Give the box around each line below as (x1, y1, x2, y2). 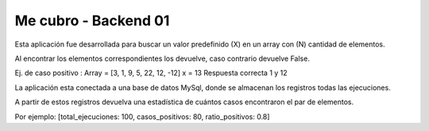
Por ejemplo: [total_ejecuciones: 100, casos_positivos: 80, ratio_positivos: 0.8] (14, 111, 270, 122)
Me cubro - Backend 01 (14, 12, 170, 29)
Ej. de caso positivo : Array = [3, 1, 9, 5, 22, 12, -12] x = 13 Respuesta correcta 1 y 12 (14, 68, 288, 78)
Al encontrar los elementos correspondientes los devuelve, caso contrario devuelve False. (14, 54, 310, 63)
